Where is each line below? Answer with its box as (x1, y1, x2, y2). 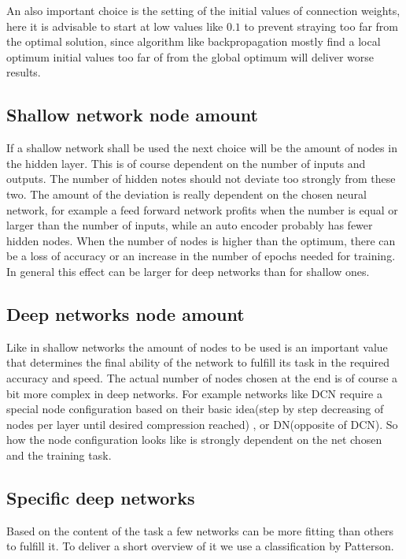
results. (6, 64, 41, 80)
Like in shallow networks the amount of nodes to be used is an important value (6, 338, 388, 355)
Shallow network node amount (6, 102, 258, 127)
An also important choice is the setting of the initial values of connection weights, (6, 2, 400, 18)
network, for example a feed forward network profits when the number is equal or (6, 201, 398, 218)
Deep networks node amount (6, 301, 245, 326)
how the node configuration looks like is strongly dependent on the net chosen (6, 431, 382, 448)
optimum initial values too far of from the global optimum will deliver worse (6, 48, 374, 65)
